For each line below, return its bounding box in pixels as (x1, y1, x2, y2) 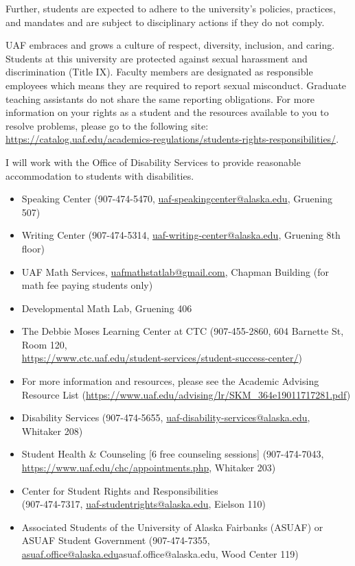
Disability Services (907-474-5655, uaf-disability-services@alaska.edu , (21, 410, 310, 425)
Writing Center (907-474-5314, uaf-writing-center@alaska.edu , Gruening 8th (21, 228, 341, 242)
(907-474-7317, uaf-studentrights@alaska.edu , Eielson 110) (21, 497, 266, 511)
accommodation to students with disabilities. (5, 168, 194, 182)
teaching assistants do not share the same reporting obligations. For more (5, 91, 315, 106)
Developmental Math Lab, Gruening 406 (21, 300, 192, 315)
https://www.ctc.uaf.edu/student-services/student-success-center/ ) (21, 351, 303, 365)
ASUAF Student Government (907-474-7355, (21, 533, 210, 547)
